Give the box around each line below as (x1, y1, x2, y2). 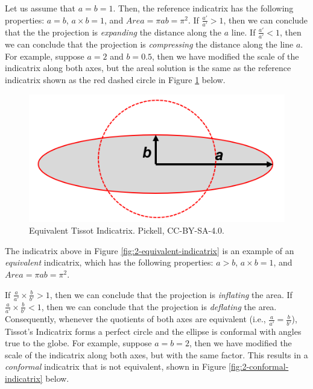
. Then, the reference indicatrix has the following (113, 2, 294, 14)
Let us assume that (5, 2, 76, 14)
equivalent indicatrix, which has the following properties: (5, 256, 213, 269)
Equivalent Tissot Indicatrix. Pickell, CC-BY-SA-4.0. (29, 224, 224, 237)
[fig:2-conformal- (229, 360, 289, 373)
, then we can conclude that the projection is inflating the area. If (49, 288, 292, 300)
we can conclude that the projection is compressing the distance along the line (5, 38, 294, 51)
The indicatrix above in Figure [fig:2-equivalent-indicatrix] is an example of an (5, 244, 294, 257)
